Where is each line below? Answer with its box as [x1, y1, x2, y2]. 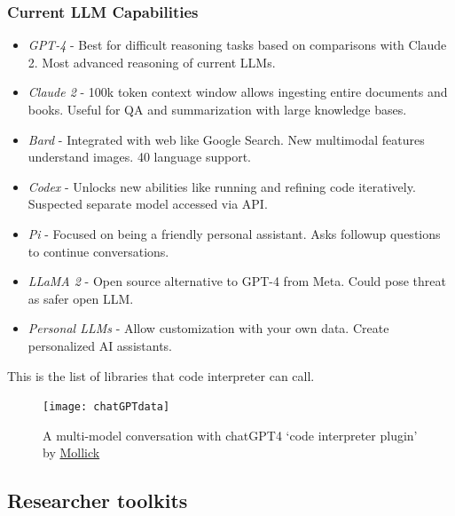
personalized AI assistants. [27, 336, 172, 354]
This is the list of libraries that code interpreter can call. [7, 366, 315, 385]
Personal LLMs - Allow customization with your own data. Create [27, 319, 389, 337]
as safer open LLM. [27, 289, 134, 307]
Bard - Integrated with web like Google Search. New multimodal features [27, 130, 425, 148]
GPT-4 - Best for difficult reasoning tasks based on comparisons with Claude [27, 36, 447, 54]
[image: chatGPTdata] [43, 401, 170, 414]
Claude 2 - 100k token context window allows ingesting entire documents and [27, 83, 448, 101]
